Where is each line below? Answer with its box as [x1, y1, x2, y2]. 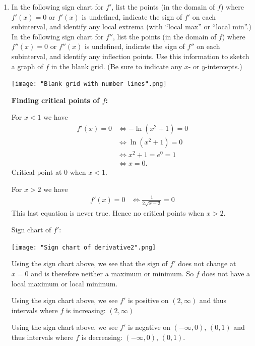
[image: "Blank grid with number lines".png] [11, 80, 167, 88]
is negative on [127, 322, 171, 332]
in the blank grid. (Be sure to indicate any [51, 61, 182, 71]
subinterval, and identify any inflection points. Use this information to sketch [11, 51, 249, 61]
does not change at [178, 258, 236, 269]
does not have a [202, 268, 250, 279]
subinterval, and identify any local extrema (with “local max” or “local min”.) [11, 21, 251, 32]
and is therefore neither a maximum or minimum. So [31, 268, 194, 279]
